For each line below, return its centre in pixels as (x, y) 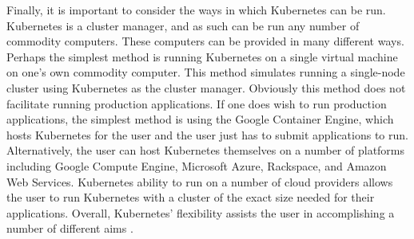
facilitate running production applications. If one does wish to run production (197, 103)
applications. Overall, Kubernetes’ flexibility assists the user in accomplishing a (201, 212)
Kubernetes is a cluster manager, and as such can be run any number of (183, 25)
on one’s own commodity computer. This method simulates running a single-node (206, 72)
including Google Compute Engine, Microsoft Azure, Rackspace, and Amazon (197, 165)
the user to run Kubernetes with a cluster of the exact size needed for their (191, 197)
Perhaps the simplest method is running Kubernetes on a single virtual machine (202, 56)
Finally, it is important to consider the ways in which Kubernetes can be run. (196, 10)
